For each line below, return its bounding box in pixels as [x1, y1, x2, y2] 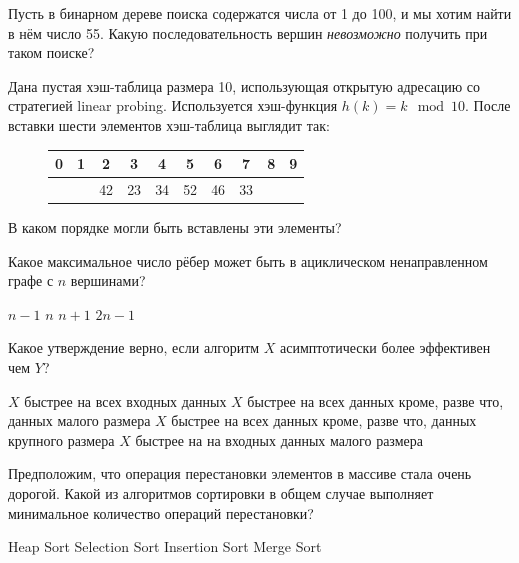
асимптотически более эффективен [280, 337, 491, 358]
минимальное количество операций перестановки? [8, 502, 314, 523]
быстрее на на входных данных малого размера [135, 429, 423, 450]
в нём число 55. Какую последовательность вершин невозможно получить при [8, 22, 488, 43]
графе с [8, 270, 54, 291]
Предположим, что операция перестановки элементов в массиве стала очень [8, 463, 472, 484]
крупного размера [8, 429, 115, 450]
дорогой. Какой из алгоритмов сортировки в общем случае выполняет [8, 482, 434, 503]
